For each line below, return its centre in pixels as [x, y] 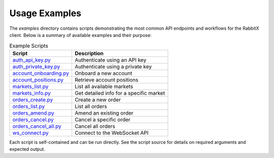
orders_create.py [33, 99]
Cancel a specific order [102, 120]
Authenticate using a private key [113, 67]
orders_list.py [29, 106]
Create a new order [98, 99]
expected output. [27, 149]
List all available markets [104, 86]
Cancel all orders [95, 126]
